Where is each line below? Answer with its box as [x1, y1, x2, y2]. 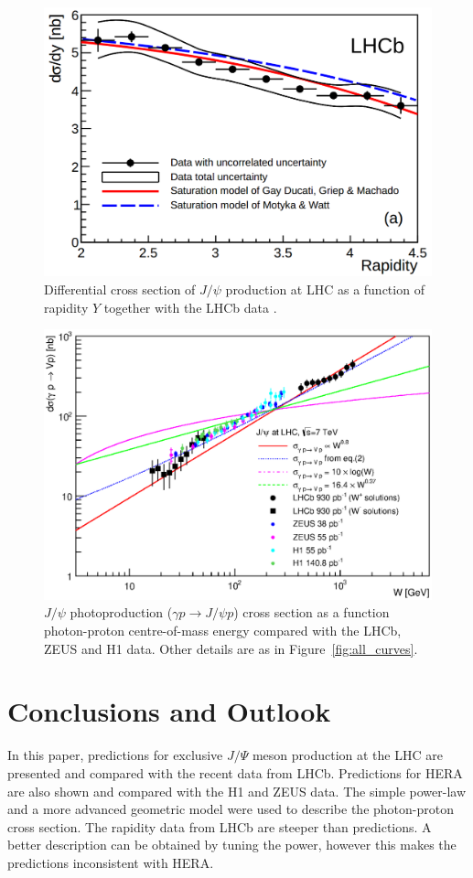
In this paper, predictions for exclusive [7, 745, 223, 765]
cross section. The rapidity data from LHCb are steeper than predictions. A [7, 817, 432, 836]
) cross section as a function [233, 603, 390, 622]
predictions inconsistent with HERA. [7, 852, 214, 872]
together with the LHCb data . [103, 297, 277, 316]
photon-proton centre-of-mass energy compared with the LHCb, [44, 621, 402, 639]
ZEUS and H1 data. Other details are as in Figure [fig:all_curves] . [44, 638, 418, 658]
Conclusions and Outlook [7, 692, 331, 730]
